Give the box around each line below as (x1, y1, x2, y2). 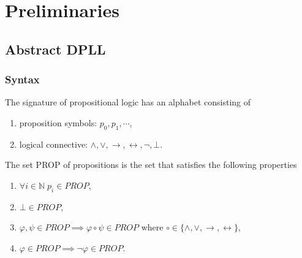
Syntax (5, 72, 40, 87)
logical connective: (19, 137, 88, 150)
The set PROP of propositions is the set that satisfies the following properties (5, 158, 297, 171)
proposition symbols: (19, 116, 97, 129)
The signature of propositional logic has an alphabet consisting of (5, 96, 251, 108)
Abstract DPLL (5, 39, 106, 58)
